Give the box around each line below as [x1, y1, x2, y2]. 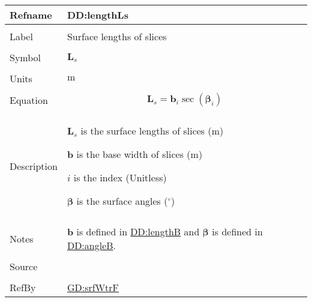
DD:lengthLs [67, 8, 128, 22]
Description [10, 159, 58, 173]
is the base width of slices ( [76, 147, 191, 161]
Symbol [10, 50, 41, 64]
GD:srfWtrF [67, 280, 119, 294]
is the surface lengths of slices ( [80, 124, 212, 137]
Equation [10, 92, 48, 107]
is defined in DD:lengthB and [76, 225, 200, 238]
